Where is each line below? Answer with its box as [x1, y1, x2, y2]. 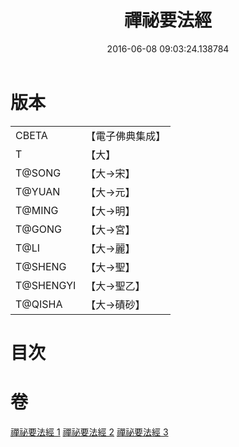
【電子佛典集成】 [85, 129, 167, 143]
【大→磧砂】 [85, 297, 146, 311]
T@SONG [15, 166, 62, 180]
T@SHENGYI [15, 278, 77, 292]
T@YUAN [15, 184, 61, 198]
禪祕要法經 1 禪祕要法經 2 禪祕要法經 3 [10, 426, 169, 438]
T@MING [15, 203, 59, 217]
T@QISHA [15, 297, 63, 311]
